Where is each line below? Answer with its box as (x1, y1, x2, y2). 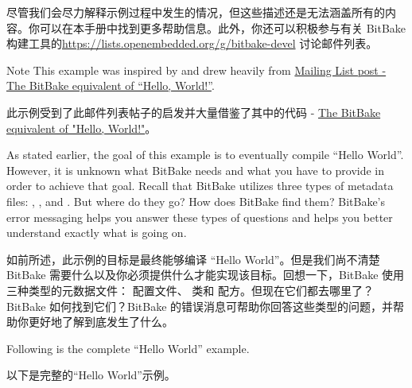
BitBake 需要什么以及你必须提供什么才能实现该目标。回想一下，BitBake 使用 (6, 266, 405, 283)
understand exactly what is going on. (6, 224, 187, 241)
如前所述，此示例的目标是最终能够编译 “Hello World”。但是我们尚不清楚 (6, 250, 380, 267)
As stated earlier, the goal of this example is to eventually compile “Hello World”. (6, 146, 404, 163)
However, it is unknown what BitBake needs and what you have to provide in (6, 161, 385, 178)
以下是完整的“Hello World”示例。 (6, 367, 176, 383)
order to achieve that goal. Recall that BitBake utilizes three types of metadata (6, 177, 394, 194)
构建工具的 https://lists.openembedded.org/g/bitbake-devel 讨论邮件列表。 (6, 35, 378, 52)
